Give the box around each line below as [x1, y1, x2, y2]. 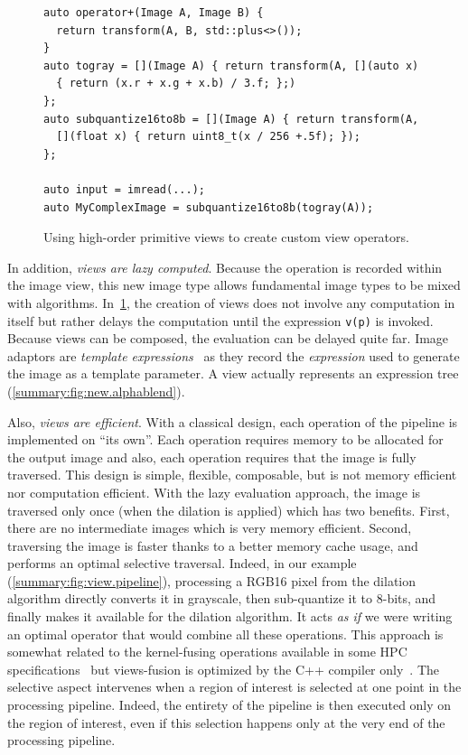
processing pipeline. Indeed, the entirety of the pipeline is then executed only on [7, 695, 452, 714]
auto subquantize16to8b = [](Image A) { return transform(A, [43, 112, 419, 126]
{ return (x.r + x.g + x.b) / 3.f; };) [56, 77, 296, 90]
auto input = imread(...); [43, 182, 205, 196]
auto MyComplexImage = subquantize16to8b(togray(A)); [43, 200, 374, 214]
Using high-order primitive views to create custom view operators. [43, 228, 409, 247]
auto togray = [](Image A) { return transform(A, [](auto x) [43, 59, 419, 72]
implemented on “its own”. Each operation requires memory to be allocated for [7, 430, 444, 449]
